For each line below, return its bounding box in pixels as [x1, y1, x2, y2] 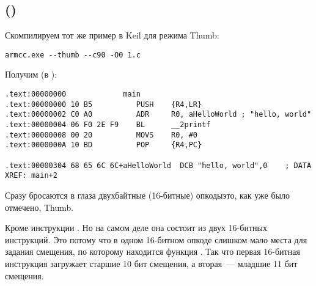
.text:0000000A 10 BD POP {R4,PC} [5, 141, 202, 150]
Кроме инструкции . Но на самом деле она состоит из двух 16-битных [5, 221, 267, 234]
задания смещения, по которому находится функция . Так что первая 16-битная [5, 245, 300, 258]
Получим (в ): [5, 68, 57, 81]
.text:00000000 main [5, 90, 141, 99]
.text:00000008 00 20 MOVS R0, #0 [5, 130, 197, 139]
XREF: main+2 [5, 171, 57, 180]
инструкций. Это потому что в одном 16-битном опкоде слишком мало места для [5, 233, 307, 246]
